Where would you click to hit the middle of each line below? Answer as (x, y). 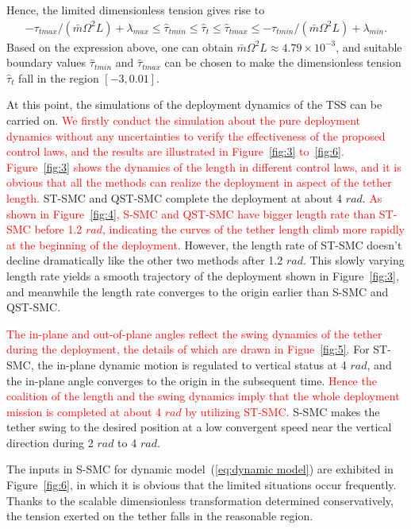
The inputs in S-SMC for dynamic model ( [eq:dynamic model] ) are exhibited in (200, 469)
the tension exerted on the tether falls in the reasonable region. (160, 516)
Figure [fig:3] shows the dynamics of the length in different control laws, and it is (204, 166)
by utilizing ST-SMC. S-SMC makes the (282, 411)
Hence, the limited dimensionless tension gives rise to (136, 10)
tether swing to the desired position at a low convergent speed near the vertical (199, 427)
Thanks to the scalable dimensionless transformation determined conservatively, (200, 500)
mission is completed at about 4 (84, 411)
